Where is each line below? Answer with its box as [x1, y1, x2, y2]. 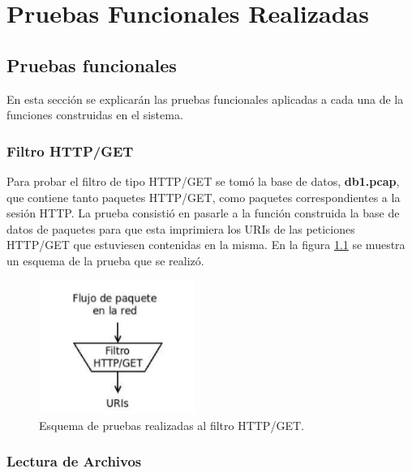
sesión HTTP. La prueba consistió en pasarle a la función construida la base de [6, 204, 400, 221]
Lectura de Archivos [6, 451, 142, 471]
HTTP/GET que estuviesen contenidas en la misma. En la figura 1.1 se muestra [6, 236, 406, 253]
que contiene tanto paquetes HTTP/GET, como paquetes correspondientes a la [6, 188, 401, 205]
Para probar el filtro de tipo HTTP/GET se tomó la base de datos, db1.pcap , [6, 172, 400, 189]
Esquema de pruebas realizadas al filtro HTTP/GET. [39, 416, 304, 433]
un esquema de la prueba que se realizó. [6, 252, 204, 269]
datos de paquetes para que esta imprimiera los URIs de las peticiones [6, 220, 355, 237]
